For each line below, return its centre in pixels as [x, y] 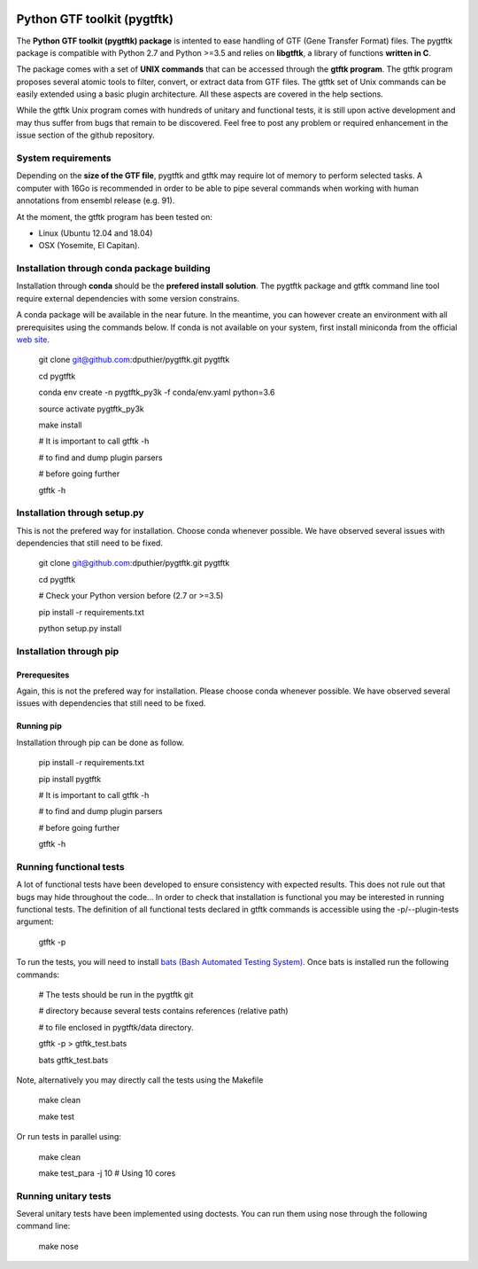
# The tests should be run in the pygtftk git [116, 995]
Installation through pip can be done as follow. [100, 742]
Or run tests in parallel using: [69, 1137]
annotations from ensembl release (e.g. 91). [96, 200]
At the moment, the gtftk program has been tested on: [114, 216]
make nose [58, 1246]
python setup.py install [80, 629]
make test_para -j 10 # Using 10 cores [107, 1173]
